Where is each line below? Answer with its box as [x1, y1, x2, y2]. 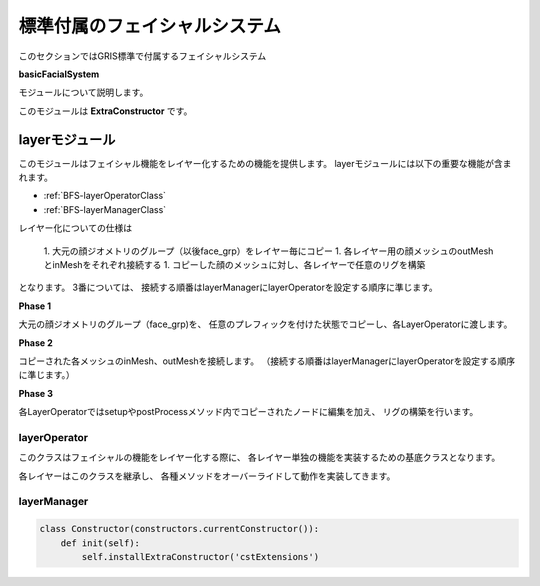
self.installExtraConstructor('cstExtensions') [81, 551, 320, 562]
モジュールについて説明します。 [18, 86, 149, 99]
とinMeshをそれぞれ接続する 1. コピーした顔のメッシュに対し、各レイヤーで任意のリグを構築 [43, 258, 426, 270]
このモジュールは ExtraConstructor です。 [18, 105, 193, 117]
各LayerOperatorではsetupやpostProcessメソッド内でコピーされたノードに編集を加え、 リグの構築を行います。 [18, 406, 479, 418]
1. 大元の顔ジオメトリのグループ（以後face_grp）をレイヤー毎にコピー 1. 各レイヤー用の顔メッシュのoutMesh [43, 245, 494, 257]
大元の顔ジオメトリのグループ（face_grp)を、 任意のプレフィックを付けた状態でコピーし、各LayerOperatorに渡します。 [18, 318, 513, 330]
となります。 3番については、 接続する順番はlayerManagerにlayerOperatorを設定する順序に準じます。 [18, 281, 439, 294]
